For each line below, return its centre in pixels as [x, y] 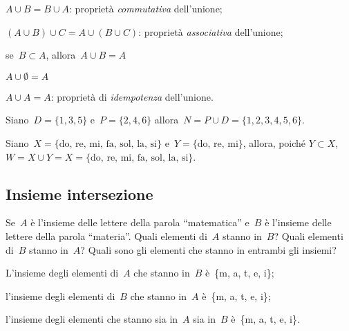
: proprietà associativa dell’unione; [211, 31]
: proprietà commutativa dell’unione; [146, 8]
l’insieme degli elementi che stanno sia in [92, 319]
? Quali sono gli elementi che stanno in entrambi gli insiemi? [208, 249]
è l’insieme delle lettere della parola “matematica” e [140, 222]
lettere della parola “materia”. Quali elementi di [106, 235]
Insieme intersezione [79, 193]
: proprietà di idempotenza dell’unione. [132, 96]
